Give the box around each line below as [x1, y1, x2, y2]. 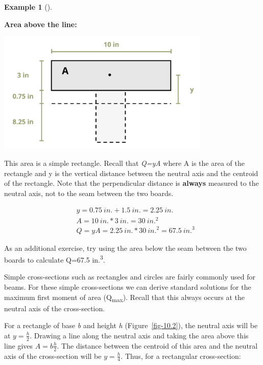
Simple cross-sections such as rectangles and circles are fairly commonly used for [4, 271, 256, 282]
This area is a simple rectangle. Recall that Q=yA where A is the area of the [4, 158, 245, 168]
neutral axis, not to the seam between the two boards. [4, 187, 174, 198]
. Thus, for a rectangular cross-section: [121, 350, 241, 361]
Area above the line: [4, 18, 77, 29]
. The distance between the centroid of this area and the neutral [57, 340, 258, 351]
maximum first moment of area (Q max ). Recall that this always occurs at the [4, 291, 245, 304]
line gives [4, 340, 33, 351]
